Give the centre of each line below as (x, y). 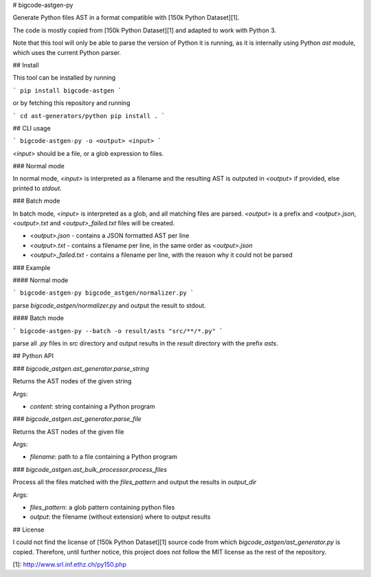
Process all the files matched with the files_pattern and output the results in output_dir (135, 482)
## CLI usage (32, 128)
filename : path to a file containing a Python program (104, 457)
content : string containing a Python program (92, 406)
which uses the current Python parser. (67, 52)
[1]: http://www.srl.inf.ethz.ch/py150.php (69, 564)
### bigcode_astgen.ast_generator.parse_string (81, 368)
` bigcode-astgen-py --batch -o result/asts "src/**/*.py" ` (118, 331)
